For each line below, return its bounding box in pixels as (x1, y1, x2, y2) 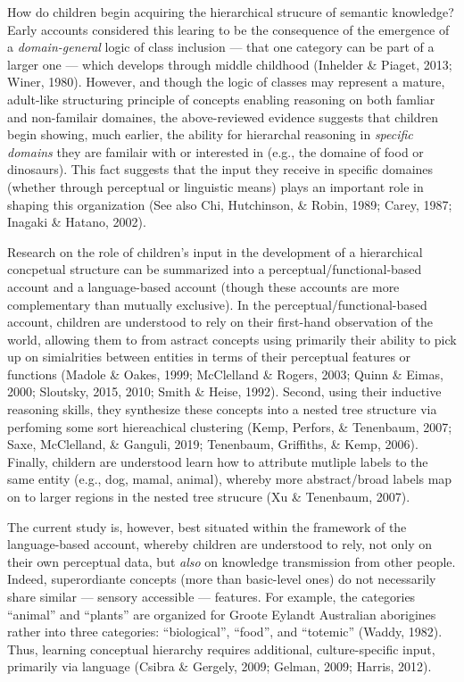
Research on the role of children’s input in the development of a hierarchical (7, 242, 423, 261)
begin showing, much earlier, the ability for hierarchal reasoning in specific (7, 125, 413, 144)
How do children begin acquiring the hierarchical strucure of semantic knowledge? (7, 3, 454, 21)
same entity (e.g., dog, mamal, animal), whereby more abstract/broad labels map (7, 470, 452, 488)
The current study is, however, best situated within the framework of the (7, 517, 407, 536)
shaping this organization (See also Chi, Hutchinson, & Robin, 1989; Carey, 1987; (7, 195, 452, 213)
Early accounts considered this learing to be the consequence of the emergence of (7, 20, 450, 38)
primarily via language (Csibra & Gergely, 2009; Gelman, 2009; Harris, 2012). (7, 657, 432, 676)
